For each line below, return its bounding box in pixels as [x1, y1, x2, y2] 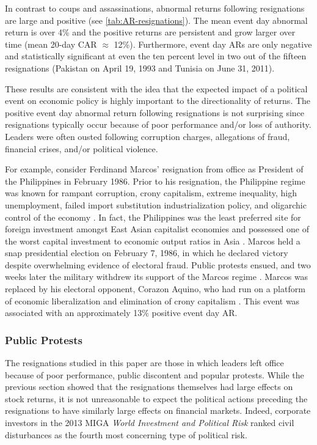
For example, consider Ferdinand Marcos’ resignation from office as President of [5, 163, 304, 175]
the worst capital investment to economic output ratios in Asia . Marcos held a [5, 234, 301, 247]
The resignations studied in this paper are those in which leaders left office [5, 356, 284, 369]
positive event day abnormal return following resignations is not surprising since [5, 106, 305, 119]
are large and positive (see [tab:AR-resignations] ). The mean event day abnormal [5, 13, 308, 26]
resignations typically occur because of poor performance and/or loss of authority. [5, 118, 312, 131]
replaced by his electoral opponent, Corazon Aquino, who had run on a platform [5, 282, 305, 295]
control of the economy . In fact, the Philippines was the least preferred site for [5, 210, 301, 223]
